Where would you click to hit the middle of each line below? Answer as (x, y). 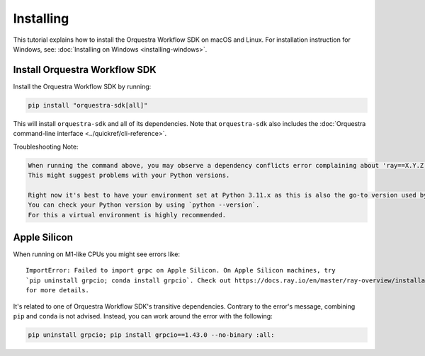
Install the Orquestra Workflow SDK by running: (82, 86)
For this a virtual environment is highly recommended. (127, 215)
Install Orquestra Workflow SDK (85, 70)
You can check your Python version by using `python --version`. (144, 205)
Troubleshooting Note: (46, 147)
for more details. (58, 291)
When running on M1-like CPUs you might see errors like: (97, 254)
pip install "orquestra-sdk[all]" (88, 105)
